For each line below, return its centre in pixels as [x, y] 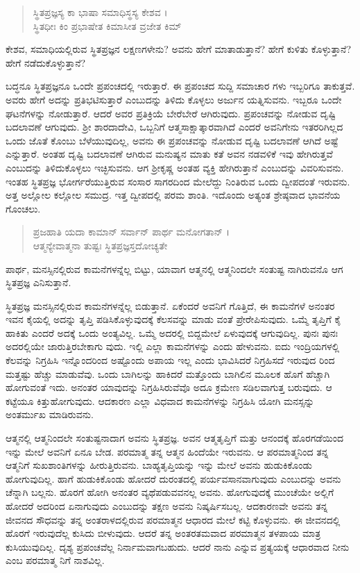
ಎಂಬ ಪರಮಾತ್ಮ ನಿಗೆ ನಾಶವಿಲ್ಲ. [55, 560]
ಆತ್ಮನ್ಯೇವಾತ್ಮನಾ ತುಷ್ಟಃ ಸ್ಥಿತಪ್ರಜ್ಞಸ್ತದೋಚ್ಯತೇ [100, 245]
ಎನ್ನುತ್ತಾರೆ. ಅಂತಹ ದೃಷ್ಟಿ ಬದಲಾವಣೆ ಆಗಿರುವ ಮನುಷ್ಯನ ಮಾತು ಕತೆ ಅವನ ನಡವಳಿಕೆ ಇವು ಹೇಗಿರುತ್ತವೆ [169, 154]
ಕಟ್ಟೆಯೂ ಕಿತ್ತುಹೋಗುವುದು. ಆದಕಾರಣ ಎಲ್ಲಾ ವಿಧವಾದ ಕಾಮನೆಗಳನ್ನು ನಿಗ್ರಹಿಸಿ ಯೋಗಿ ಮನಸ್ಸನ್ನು [160, 400]
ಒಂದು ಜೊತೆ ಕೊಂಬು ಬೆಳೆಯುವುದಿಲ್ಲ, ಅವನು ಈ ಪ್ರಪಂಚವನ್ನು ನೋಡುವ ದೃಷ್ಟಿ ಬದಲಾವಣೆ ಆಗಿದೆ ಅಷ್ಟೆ [172, 140]
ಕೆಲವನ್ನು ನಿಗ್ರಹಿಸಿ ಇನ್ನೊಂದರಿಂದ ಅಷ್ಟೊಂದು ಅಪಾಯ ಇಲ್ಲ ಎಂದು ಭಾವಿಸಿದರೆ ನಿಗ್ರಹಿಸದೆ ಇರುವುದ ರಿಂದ [170, 360]
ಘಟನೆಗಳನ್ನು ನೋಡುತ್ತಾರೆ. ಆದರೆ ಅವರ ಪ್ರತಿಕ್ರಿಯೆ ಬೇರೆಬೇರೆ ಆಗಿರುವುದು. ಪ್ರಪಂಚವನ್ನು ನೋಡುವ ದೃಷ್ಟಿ [171, 113]
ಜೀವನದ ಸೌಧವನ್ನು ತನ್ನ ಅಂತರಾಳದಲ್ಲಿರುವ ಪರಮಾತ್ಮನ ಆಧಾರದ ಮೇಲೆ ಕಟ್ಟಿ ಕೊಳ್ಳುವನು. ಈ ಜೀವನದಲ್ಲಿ [173, 519]
